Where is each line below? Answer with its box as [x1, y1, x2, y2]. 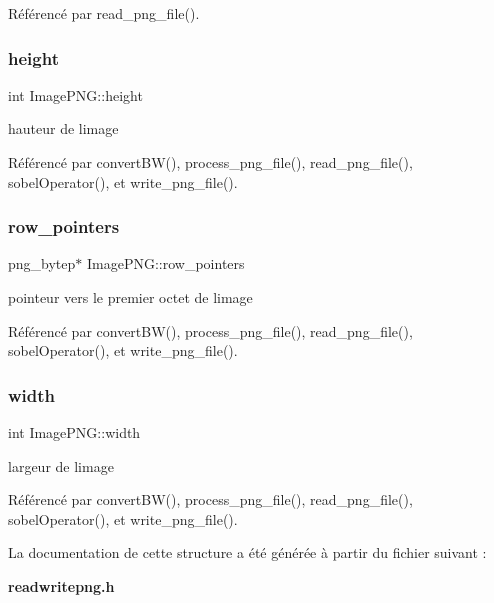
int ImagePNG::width [8, 422, 141, 442]
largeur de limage [8, 455, 114, 476]
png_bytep [8, 253, 76, 274]
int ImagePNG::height [8, 84, 143, 105]
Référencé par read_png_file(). [8, 3, 200, 23]
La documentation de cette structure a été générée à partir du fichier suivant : [8, 542, 487, 563]
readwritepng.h [8, 575, 115, 596]
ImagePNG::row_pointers [86, 253, 245, 274]
